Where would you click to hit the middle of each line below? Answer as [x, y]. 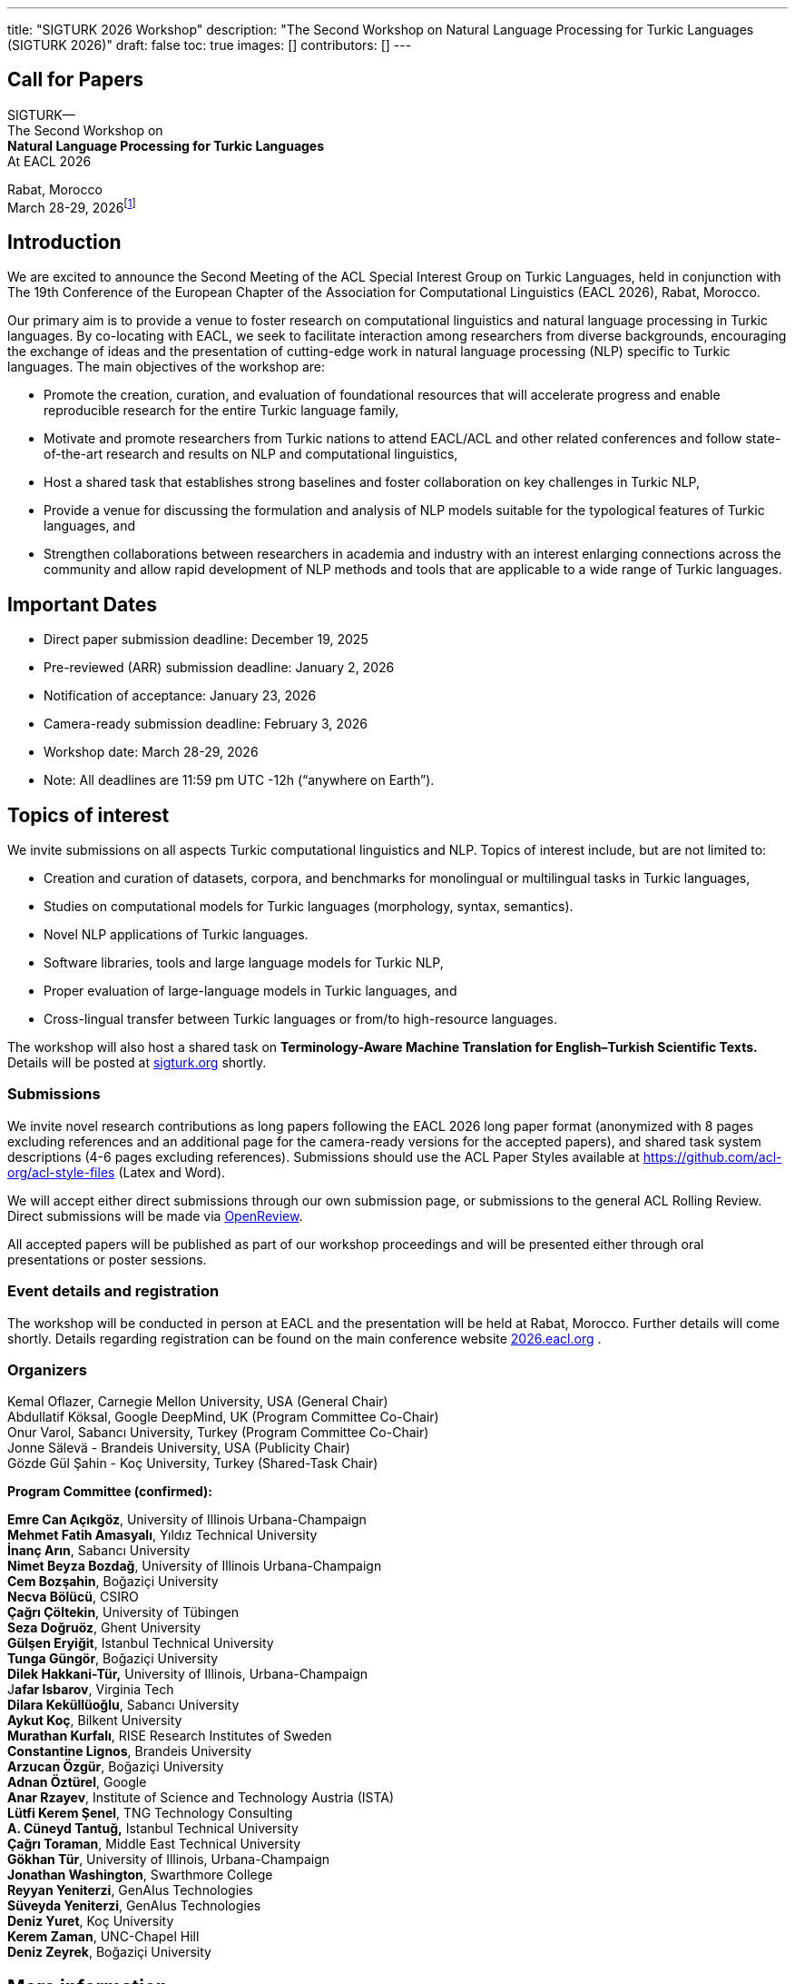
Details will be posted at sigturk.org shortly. [137, 1063]
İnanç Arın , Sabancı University [99, 1551]
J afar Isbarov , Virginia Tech [91, 1690]
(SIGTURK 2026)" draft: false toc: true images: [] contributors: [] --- [210, 45]
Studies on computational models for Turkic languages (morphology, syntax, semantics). [309, 907]
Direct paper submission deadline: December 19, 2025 [206, 640]
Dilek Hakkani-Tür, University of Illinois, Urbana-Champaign [188, 1674]
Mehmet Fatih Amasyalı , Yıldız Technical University [162, 1535]
